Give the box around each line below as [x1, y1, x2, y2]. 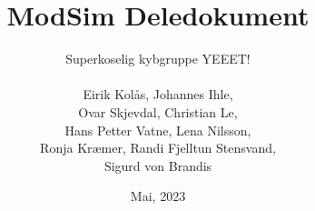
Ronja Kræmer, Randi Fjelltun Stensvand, [40, 138, 276, 157]
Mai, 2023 [130, 186, 186, 206]
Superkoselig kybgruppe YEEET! [65, 49, 251, 68]
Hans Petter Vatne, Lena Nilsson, [64, 120, 251, 139]
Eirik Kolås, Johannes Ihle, [83, 85, 233, 104]
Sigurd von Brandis [103, 156, 212, 175]
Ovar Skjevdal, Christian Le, [78, 102, 238, 121]
